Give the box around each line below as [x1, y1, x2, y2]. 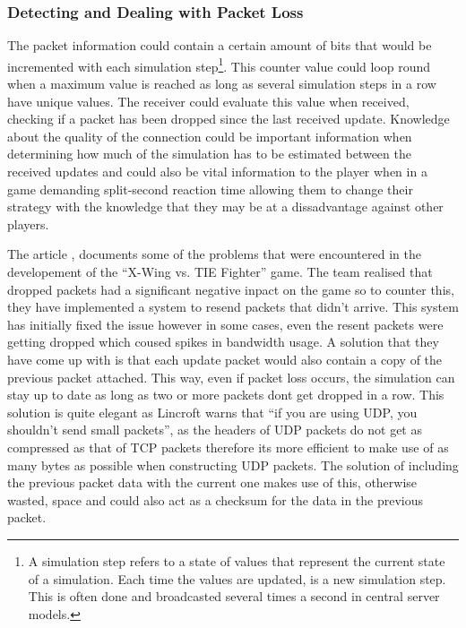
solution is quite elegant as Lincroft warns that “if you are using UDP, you [7, 402, 418, 421]
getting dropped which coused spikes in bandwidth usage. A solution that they [7, 332, 439, 351]
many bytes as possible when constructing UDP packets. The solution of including [7, 455, 459, 474]
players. [7, 214, 49, 233]
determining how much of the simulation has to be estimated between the [7, 144, 411, 163]
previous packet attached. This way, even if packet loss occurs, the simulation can [7, 367, 455, 386]
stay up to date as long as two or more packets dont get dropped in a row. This [7, 385, 444, 404]
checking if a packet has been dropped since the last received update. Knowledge [7, 109, 450, 128]
